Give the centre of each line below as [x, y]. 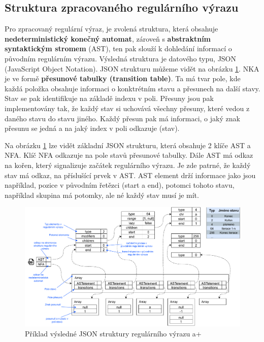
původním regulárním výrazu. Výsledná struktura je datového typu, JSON [121, 58]
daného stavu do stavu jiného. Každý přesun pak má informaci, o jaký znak [122, 118]
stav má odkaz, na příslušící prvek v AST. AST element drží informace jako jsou [130, 175]
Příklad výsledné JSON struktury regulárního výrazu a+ [113, 333]
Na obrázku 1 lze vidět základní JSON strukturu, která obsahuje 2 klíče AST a [128, 145]
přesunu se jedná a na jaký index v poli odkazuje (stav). [92, 128]
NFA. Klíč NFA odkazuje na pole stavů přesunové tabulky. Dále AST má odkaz [129, 155]
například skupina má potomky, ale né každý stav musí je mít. [102, 195]
